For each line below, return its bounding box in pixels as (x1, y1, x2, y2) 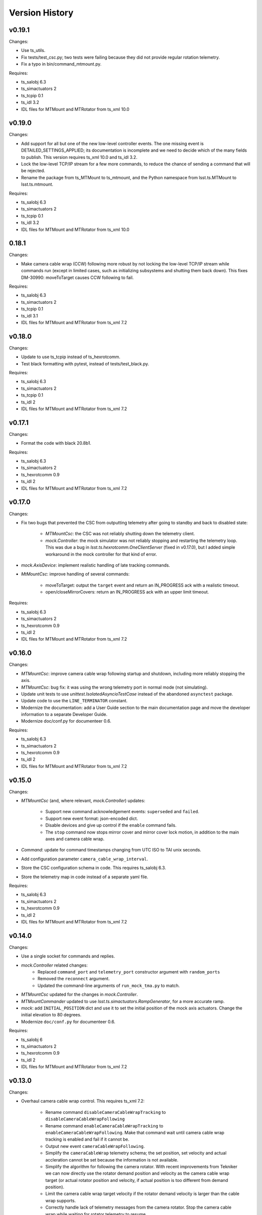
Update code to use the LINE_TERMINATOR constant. (21, 698, 128, 704)
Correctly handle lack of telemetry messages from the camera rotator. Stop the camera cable (45, 1204, 231, 1210)
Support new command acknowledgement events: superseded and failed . (45, 809, 199, 815)
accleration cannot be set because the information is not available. (45, 1157, 179, 1163)
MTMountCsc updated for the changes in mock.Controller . (21, 991, 138, 997)
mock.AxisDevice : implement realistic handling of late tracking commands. (21, 562, 170, 568)
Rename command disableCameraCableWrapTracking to (45, 1109, 166, 1115)
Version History (9, 7, 74, 18)
